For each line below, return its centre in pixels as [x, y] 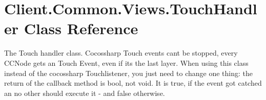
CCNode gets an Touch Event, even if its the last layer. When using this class [126, 62]
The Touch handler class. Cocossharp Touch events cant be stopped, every [121, 53]
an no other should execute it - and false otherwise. [85, 93]
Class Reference [81, 28]
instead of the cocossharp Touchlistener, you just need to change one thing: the [129, 73]
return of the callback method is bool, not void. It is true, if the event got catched [133, 83]
